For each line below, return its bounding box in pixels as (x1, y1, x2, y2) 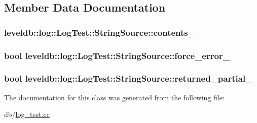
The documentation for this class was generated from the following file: (4, 92, 225, 102)
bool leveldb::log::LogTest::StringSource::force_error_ (4, 49, 230, 61)
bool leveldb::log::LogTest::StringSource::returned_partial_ (4, 72, 253, 85)
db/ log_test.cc (4, 109, 50, 119)
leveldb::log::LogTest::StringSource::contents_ (4, 26, 195, 38)
